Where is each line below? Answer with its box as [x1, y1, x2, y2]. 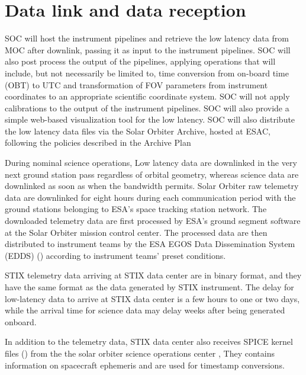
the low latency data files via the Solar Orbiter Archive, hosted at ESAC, [5, 124, 270, 137]
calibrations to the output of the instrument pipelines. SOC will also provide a [5, 101, 289, 114]
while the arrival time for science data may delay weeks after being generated [5, 304, 285, 316]
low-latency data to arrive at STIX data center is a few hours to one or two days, [5, 292, 300, 305]
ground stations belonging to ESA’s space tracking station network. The [5, 203, 267, 215]
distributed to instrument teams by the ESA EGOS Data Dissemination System [5, 238, 295, 250]
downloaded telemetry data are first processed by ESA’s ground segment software [5, 214, 301, 227]
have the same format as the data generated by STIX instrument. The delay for [5, 281, 294, 293]
